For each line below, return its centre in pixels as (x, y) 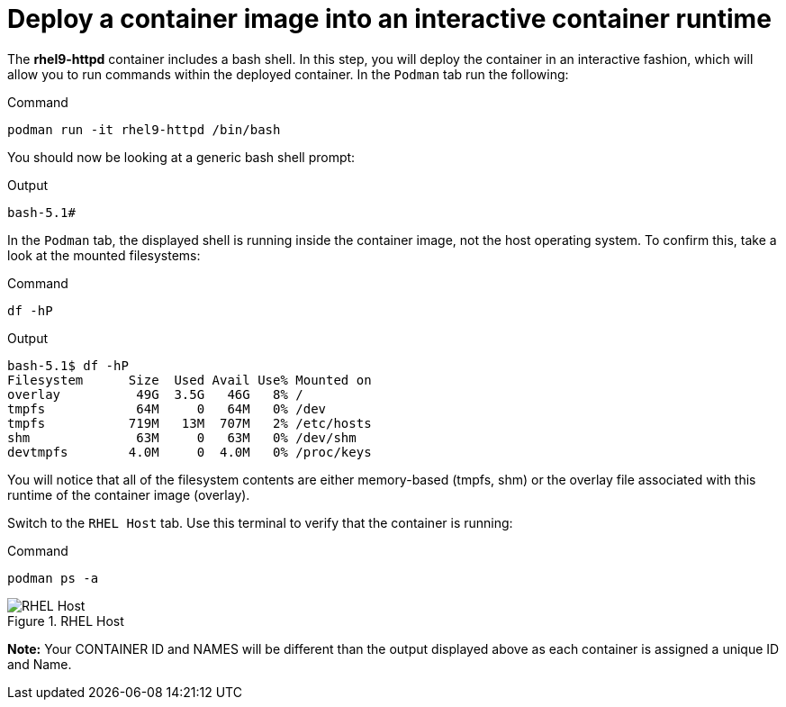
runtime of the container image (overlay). (129, 494)
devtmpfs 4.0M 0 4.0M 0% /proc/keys (190, 452)
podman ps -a (53, 578)
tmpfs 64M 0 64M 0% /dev (167, 408)
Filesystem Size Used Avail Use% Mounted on (190, 380)
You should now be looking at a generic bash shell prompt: (181, 157)
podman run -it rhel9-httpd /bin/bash (144, 129)
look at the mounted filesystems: (104, 255)
